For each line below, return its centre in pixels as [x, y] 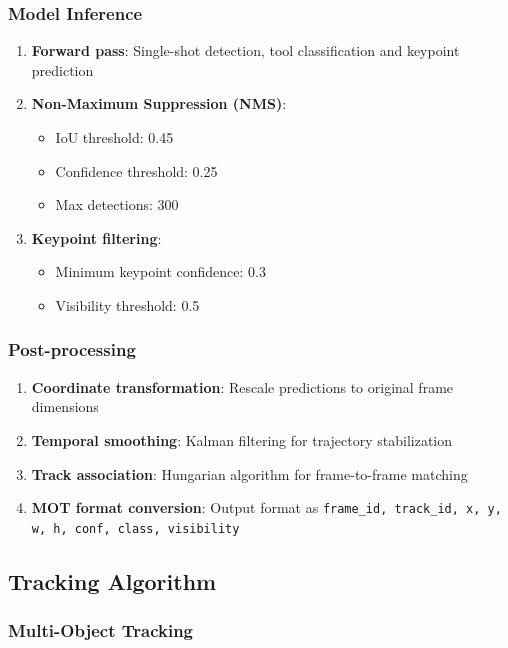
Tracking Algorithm [112, 580]
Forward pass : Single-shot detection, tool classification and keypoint [245, 50]
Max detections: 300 [117, 204]
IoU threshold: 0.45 [114, 137]
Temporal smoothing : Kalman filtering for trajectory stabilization [242, 439]
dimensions [65, 406]
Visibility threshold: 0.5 [127, 304]
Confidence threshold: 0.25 [136, 170]
